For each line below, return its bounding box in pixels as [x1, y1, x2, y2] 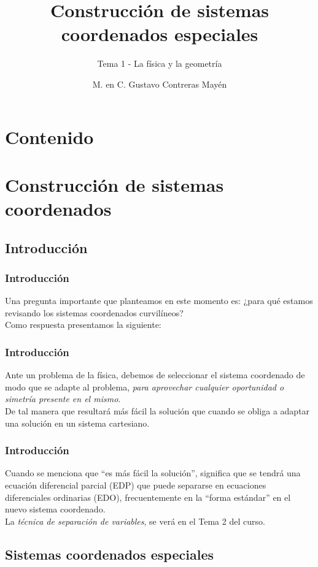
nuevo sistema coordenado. [5, 503, 106, 516]
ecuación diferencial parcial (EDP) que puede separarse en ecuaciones [5, 479, 266, 492]
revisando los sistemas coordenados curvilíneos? [5, 306, 184, 319]
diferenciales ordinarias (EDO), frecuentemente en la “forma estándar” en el [5, 490, 291, 503]
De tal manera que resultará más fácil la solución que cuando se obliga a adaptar [5, 405, 310, 417]
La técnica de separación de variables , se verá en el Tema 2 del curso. [5, 514, 265, 527]
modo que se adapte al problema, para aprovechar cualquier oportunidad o [5, 380, 284, 393]
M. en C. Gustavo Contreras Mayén [92, 77, 227, 90]
